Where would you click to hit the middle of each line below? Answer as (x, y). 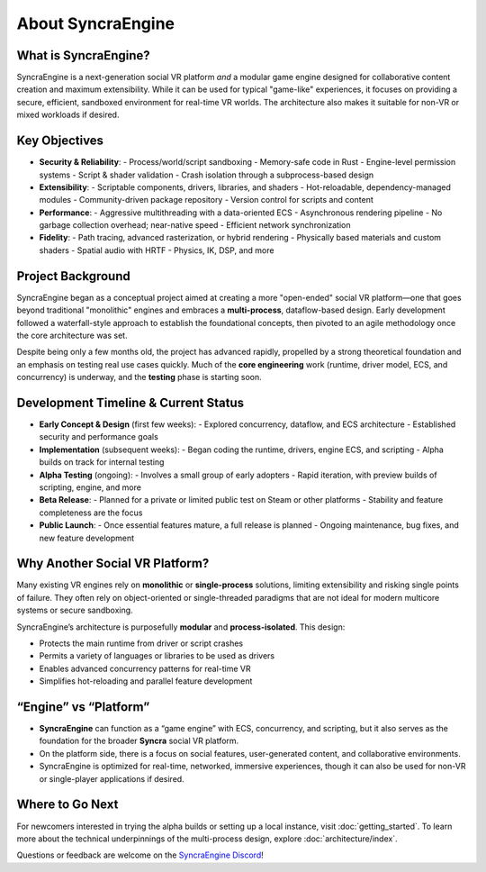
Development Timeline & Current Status (130, 402)
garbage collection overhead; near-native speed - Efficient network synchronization (195, 225)
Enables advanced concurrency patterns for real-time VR (145, 668)
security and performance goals (99, 437)
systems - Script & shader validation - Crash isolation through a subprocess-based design (207, 175)
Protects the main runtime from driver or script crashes (141, 643)
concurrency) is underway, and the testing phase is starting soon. (139, 377)
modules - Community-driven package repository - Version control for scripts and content (206, 200)
